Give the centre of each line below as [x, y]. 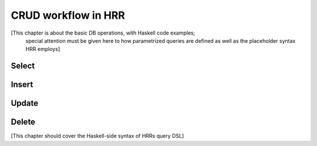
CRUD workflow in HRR [68, 15]
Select [23, 66]
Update [25, 103]
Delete [23, 122]
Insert [22, 85]
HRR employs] [43, 49]
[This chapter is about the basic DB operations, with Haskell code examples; [103, 33]
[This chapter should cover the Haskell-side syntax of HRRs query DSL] [97, 136]
